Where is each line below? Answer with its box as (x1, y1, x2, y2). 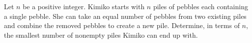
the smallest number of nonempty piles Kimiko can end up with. (4, 29, 198, 40)
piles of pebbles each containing (153, 1, 248, 11)
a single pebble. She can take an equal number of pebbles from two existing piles (4, 11, 247, 21)
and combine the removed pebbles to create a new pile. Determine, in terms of (4, 20, 240, 30)
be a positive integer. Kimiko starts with (23, 1, 145, 11)
